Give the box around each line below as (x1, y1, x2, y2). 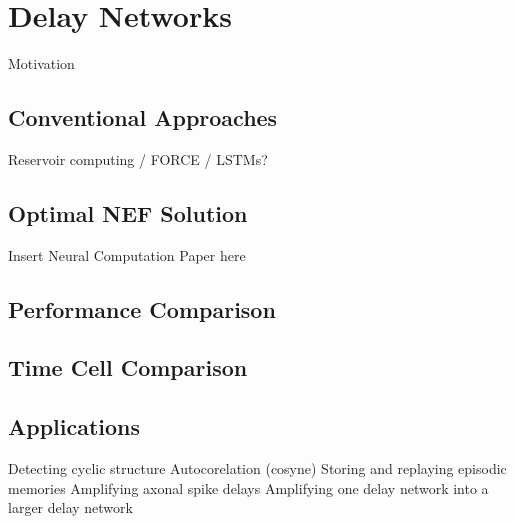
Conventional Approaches (8, 102, 278, 133)
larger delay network (8, 497, 133, 518)
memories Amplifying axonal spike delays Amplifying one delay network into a (8, 477, 489, 498)
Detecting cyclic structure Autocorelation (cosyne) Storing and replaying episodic (8, 458, 507, 479)
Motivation (8, 53, 75, 74)
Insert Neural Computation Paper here (8, 244, 246, 265)
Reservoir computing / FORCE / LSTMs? (8, 148, 268, 169)
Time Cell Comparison (8, 352, 248, 383)
